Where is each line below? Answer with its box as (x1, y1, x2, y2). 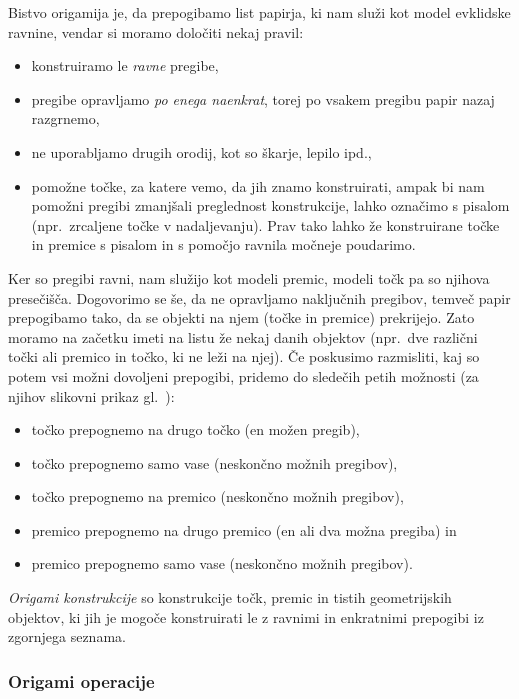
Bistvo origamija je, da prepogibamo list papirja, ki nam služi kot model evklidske (8, 2, 511, 22)
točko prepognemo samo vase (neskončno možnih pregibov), (31, 452, 398, 473)
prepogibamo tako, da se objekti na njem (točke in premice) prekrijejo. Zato (8, 307, 475, 328)
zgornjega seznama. (8, 626, 126, 647)
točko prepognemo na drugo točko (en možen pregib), (31, 419, 360, 440)
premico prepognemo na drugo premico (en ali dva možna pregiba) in (31, 519, 457, 540)
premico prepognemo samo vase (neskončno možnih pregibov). (31, 553, 413, 574)
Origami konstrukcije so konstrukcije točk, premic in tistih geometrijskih (8, 587, 452, 608)
